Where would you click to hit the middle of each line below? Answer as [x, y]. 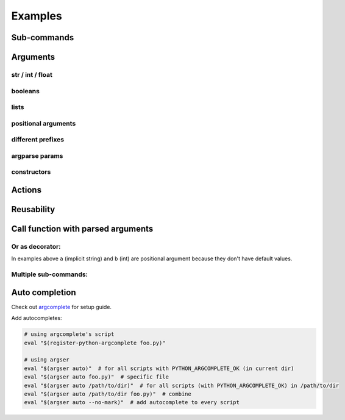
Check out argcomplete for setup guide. [62, 307]
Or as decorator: [36, 246]
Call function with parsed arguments [82, 229]
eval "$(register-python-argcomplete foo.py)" [95, 343]
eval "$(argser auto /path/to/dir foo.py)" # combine [108, 394]
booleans [25, 91]
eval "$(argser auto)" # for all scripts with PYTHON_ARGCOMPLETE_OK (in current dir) [159, 368]
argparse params [37, 155]
